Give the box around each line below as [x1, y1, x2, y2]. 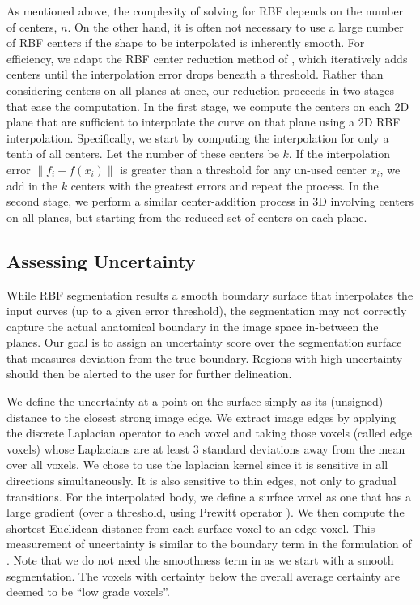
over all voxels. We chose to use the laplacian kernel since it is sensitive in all [6, 456, 388, 473]
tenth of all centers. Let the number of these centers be [6, 145, 279, 162]
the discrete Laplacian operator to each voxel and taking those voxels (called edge [6, 424, 413, 441]
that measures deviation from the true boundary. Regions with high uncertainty [6, 349, 403, 366]
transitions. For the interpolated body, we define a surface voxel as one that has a [6, 488, 412, 505]
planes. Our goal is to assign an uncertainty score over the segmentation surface [6, 334, 402, 351]
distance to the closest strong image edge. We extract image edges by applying [6, 408, 397, 425]
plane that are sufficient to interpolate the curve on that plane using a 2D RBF [6, 113, 401, 130]
